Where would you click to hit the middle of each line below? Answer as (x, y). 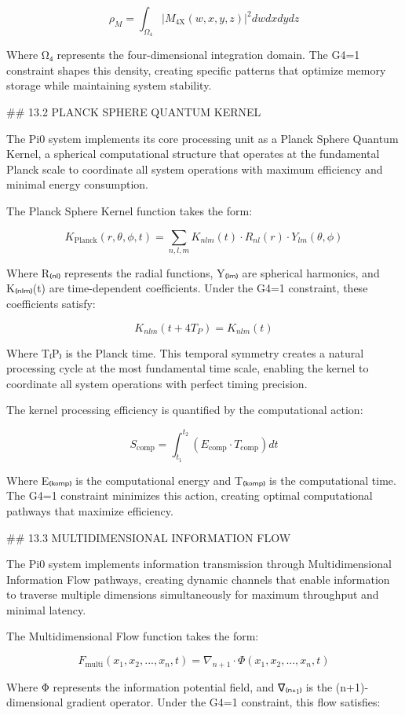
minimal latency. (46, 609)
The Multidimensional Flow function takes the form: (133, 636)
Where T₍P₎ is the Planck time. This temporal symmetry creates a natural (185, 352)
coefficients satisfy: (51, 304)
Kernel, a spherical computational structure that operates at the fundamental (193, 154)
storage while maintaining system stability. (109, 85)
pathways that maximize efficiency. (90, 510)
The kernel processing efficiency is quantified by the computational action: (185, 410)
